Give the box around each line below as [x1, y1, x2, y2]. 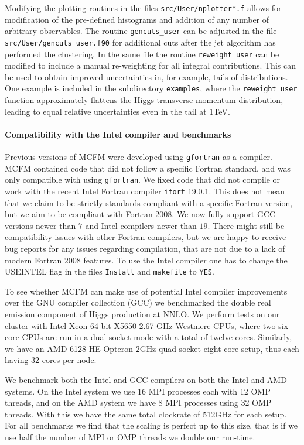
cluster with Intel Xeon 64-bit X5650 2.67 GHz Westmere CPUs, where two [5, 319, 276, 331]
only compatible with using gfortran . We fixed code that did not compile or [5, 173, 281, 186]
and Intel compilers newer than [85, 219, 197, 231]
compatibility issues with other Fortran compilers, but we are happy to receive [5, 231, 286, 243]
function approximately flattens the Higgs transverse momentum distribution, [5, 94, 283, 106]
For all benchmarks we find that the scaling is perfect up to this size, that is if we [5, 419, 298, 432]
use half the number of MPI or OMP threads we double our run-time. [5, 430, 255, 443]
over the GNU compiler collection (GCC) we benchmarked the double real [5, 296, 271, 309]
